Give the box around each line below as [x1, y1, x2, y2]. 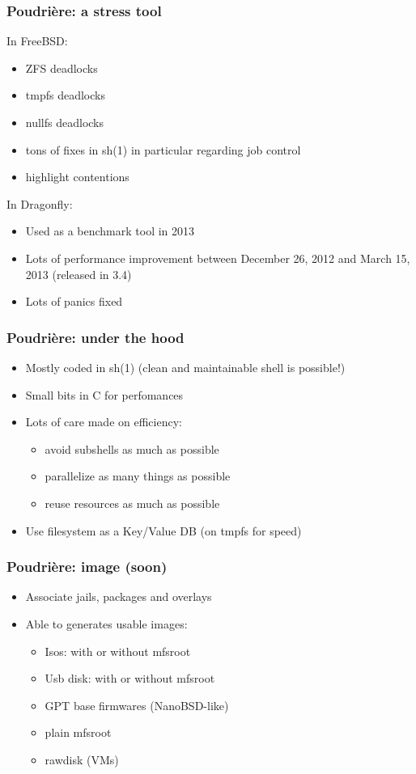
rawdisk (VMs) [45, 751, 119, 768]
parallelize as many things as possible [45, 467, 231, 484]
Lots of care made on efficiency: [25, 413, 182, 430]
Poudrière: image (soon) [6, 556, 168, 577]
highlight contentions [25, 168, 129, 185]
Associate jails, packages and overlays [25, 588, 212, 605]
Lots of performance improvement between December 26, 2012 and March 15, [25, 249, 410, 266]
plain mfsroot [45, 724, 112, 741]
